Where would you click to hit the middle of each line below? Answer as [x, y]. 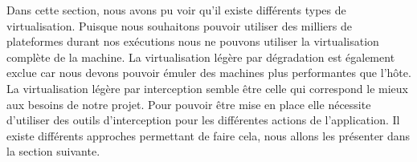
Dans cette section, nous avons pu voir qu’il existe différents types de [176, 10]
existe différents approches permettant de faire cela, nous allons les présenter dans [208, 135]
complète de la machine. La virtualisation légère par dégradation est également [201, 57]
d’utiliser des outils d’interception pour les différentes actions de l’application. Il [203, 120]
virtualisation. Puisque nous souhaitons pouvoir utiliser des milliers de [179, 25]
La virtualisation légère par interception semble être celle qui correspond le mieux [208, 88]
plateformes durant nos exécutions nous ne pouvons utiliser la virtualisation [193, 41]
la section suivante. [53, 151]
